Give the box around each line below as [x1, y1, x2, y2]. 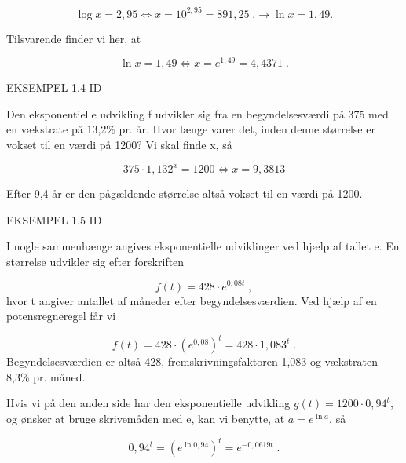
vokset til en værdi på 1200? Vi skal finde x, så [6, 136, 232, 152]
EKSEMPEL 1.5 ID [6, 211, 102, 228]
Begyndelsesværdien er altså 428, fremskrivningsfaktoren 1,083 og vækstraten [6, 353, 379, 370]
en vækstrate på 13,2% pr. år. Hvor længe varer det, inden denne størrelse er [6, 121, 375, 137]
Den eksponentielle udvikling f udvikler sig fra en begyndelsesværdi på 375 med [6, 105, 389, 122]
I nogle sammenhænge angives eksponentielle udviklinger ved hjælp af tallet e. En [6, 238, 400, 254]
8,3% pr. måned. [6, 368, 86, 385]
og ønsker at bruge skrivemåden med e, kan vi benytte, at [6, 410, 285, 426]
